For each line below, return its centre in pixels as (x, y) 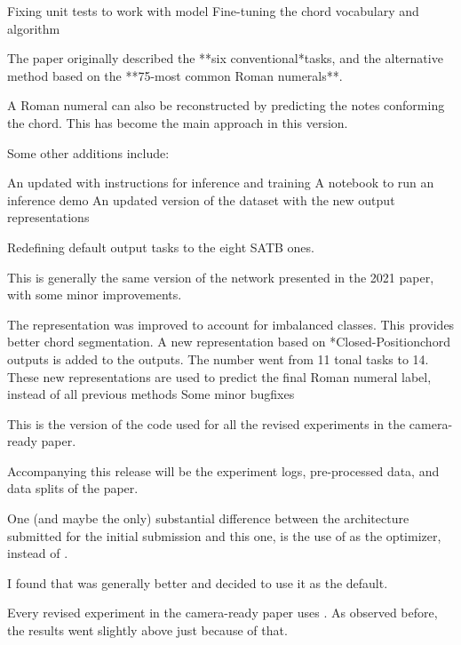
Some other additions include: (88, 152)
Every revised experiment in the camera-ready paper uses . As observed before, (223, 613)
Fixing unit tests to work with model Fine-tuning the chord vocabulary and (213, 11)
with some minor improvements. (95, 295)
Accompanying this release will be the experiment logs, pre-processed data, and (223, 470)
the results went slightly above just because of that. (147, 630)
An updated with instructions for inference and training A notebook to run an (221, 183)
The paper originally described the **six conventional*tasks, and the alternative (225, 58)
